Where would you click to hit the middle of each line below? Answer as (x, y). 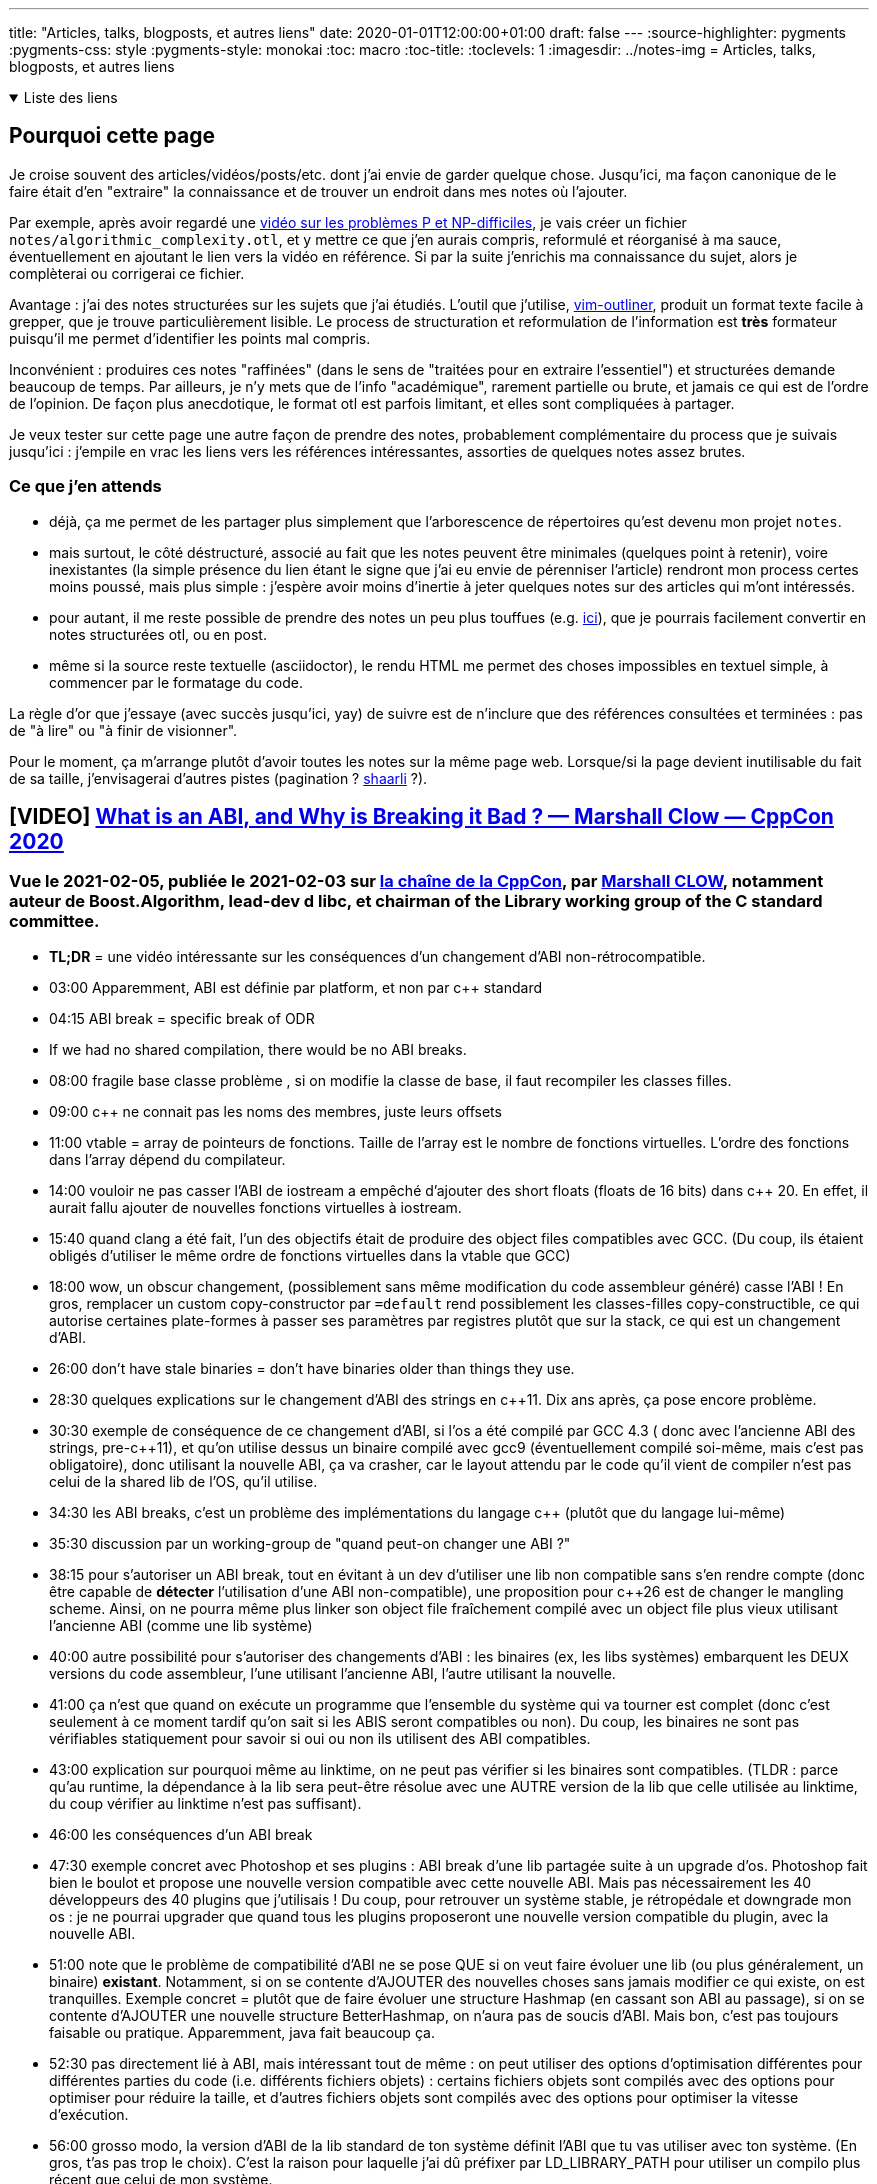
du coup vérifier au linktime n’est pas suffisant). (205, 1803)
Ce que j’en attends (85, 486)
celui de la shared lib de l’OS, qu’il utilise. (183, 1481)
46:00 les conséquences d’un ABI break (181, 1834)
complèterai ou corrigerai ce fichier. (127, 273)
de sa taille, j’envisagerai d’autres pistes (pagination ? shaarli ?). (218, 778)
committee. (54, 921)
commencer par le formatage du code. (176, 682)
